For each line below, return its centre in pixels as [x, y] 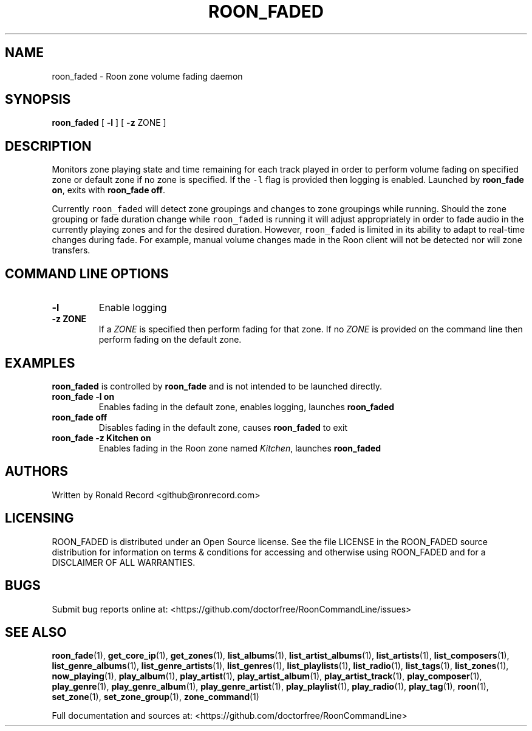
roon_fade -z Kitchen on [101, 438]
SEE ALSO [36, 632]
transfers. [71, 250]
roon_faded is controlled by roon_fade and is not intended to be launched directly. [217, 386]
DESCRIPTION [48, 146]
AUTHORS [37, 472]
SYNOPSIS [38, 100]
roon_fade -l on [83, 396]
